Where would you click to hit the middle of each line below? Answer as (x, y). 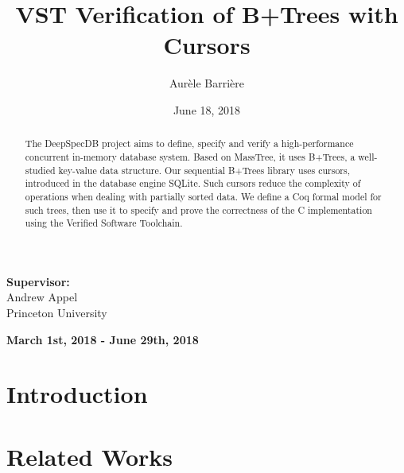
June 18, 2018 (207, 109)
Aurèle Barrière (207, 83)
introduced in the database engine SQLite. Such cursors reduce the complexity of (193, 183)
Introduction (77, 394)
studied (40, 170)
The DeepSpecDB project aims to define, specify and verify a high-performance (189, 143)
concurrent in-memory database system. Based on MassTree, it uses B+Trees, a (190, 156)
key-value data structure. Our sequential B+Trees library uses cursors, (204, 170)
